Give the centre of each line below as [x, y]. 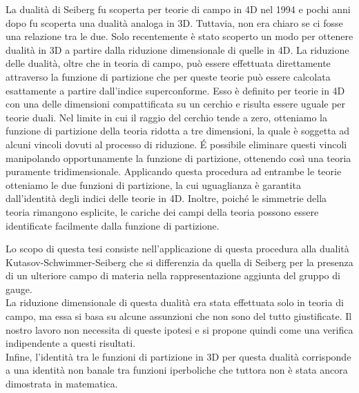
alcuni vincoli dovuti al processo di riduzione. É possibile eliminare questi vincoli [176, 144]
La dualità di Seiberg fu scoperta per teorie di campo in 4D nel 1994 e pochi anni [178, 9]
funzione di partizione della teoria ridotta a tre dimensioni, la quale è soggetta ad [178, 131]
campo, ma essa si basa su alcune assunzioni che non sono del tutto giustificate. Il [179, 316]
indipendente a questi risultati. [71, 343]
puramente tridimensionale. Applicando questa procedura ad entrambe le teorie [174, 171]
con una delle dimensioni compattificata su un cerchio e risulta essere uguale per [176, 104]
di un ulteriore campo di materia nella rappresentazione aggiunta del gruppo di [173, 275]
